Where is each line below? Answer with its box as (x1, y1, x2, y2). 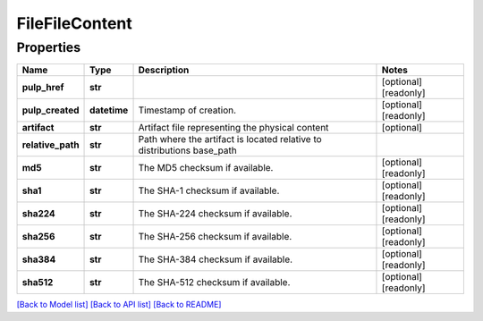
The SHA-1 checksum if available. (138, 184, 280, 197)
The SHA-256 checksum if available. (138, 231, 292, 243)
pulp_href (21, 81, 64, 94)
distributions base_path (138, 144, 237, 156)
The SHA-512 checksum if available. (138, 276, 291, 289)
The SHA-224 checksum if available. (138, 207, 292, 220)
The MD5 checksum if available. (138, 162, 274, 174)
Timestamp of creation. (138, 104, 237, 116)
